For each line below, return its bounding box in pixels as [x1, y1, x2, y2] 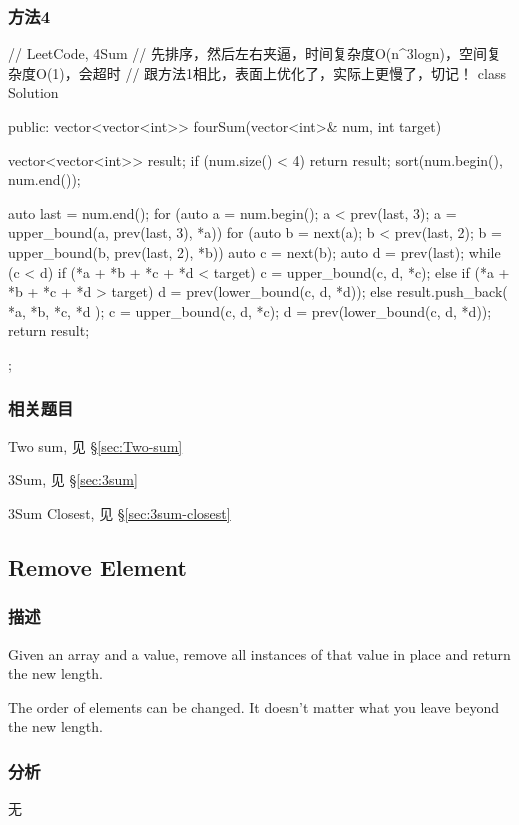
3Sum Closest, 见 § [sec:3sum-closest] [8, 502, 231, 523]
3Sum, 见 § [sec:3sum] [8, 469, 138, 490]
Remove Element [8, 551, 187, 582]
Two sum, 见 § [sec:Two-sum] [8, 435, 183, 456]
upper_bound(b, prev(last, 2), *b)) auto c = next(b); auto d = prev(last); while [8, 241, 501, 262]
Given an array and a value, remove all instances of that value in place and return [8, 643, 511, 664]
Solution [8, 82, 59, 103]
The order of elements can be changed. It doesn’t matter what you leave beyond [8, 696, 500, 717]
